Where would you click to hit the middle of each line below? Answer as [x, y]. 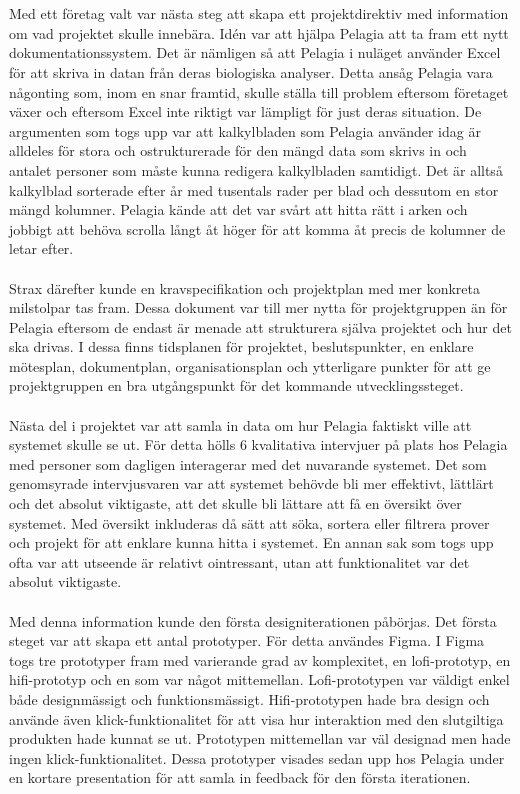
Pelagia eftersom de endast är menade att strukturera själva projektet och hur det [260, 326]
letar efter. [41, 248]
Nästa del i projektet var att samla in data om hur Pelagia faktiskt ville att [240, 424]
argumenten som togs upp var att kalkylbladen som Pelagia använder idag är [245, 130]
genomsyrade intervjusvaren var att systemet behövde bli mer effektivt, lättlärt [251, 483]
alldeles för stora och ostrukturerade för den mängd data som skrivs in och [238, 150]
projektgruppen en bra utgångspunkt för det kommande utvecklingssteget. [236, 385]
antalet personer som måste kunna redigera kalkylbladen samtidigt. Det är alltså [256, 169]
